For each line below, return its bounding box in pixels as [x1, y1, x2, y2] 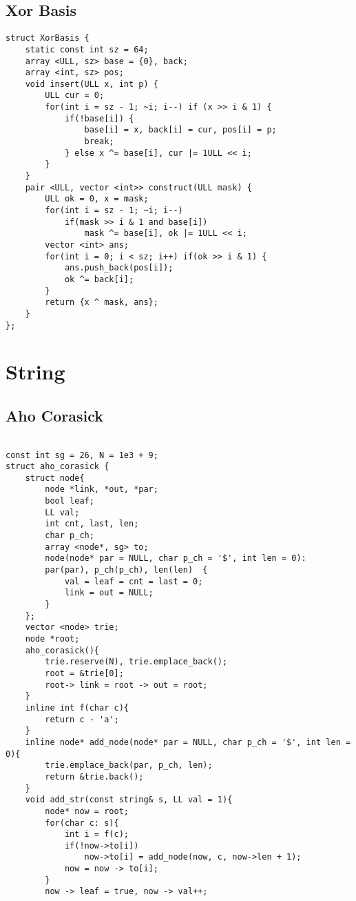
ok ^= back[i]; [64, 274, 134, 284]
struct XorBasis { [6, 33, 90, 43]
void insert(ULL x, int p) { [25, 79, 158, 89]
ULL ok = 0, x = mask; [45, 194, 149, 204]
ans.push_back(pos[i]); [64, 263, 174, 273]
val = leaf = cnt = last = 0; [64, 576, 203, 586]
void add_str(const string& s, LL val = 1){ [25, 795, 233, 805]
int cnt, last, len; [45, 519, 139, 529]
